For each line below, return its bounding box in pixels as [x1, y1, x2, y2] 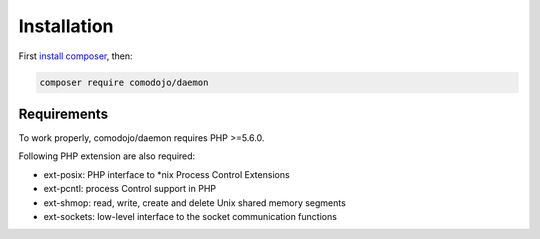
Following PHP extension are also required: [18, 150, 196, 162]
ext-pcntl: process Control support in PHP [43, 183, 217, 195]
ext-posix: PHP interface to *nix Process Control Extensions [43, 168, 290, 180]
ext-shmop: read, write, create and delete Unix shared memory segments [43, 196, 347, 209]
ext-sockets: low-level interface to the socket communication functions [43, 210, 337, 222]
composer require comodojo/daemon [39, 76, 209, 88]
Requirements [18, 105, 109, 122]
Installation [18, 15, 114, 37]
